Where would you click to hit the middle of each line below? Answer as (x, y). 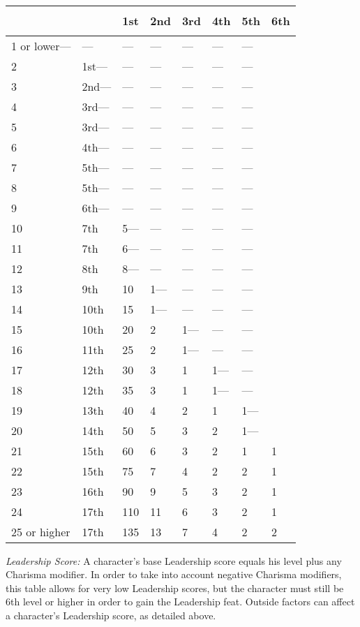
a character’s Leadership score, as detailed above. (111, 615)
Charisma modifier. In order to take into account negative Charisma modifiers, (174, 574)
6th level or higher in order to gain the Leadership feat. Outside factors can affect (180, 602)
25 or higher (41, 531)
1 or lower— (41, 45)
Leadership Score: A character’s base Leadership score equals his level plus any (174, 560)
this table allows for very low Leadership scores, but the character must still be (175, 588)
